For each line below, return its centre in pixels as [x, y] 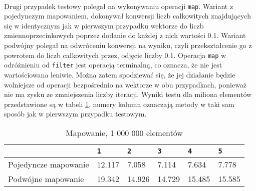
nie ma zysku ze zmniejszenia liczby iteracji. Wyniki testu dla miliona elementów [128, 94]
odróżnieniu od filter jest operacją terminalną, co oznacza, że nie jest [113, 65]
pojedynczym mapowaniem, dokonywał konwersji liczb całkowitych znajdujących [127, 16]
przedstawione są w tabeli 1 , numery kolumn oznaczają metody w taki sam [119, 104]
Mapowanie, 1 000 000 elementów [124, 132]
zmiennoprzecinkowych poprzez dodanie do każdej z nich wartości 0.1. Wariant [125, 35]
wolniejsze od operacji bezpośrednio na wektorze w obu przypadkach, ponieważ [125, 84]
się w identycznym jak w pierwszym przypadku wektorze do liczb [104, 25]
